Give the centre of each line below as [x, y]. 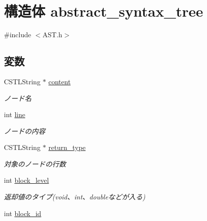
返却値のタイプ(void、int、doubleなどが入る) [75, 197]
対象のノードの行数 [35, 163]
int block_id [23, 213]
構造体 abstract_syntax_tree [104, 11]
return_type [67, 147]
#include [18, 35]
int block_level [27, 180]
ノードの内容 [25, 131]
